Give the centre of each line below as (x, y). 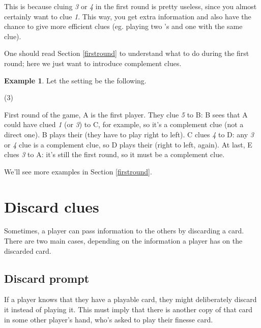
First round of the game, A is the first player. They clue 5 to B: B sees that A (126, 114)
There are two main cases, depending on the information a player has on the (123, 241)
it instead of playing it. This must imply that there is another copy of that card (128, 309)
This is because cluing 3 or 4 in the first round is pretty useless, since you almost (130, 6)
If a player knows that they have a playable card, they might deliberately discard (130, 299)
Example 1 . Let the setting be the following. (75, 80)
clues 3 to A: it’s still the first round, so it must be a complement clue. (114, 154)
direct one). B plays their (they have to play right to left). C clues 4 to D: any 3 (129, 134)
